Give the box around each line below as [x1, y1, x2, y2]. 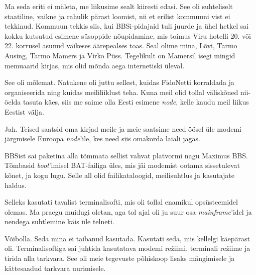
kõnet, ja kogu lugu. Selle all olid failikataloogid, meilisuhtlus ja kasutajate [5, 169, 235, 180]
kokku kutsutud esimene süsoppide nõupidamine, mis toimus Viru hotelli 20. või [5, 30, 251, 41]
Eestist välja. [5, 106, 44, 117]
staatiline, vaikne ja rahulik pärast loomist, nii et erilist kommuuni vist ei [5, 11, 230, 21]
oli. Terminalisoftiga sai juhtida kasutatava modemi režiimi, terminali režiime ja [5, 243, 250, 253]
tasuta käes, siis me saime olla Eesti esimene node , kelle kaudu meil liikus [23, 97, 249, 107]
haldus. [5, 179, 27, 190]
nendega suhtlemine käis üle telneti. [5, 216, 114, 227]
